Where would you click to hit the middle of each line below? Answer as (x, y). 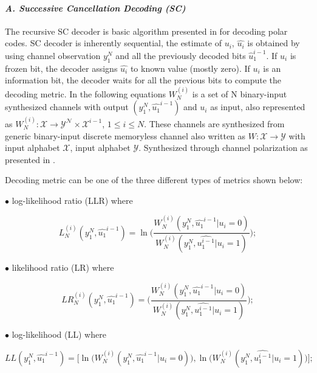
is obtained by (274, 43)
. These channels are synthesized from (214, 123)
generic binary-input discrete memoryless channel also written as (125, 135)
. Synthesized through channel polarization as (223, 148)
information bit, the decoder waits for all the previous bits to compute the (143, 80)
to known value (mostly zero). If (190, 68)
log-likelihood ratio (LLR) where (72, 200)
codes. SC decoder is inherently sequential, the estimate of (113, 43)
